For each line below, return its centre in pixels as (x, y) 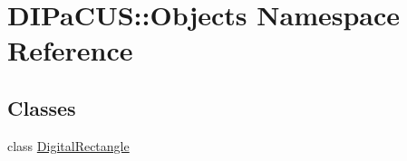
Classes (42, 107)
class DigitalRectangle (68, 145)
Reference (70, 50)
